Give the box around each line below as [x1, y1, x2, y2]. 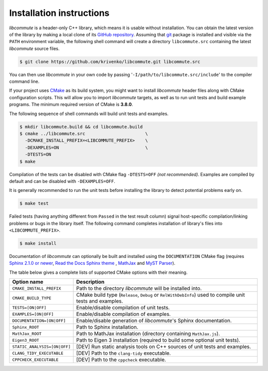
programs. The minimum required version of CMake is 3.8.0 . [9, 102, 134, 108]
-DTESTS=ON [25, 152, 52, 157]
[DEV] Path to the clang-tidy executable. [76, 350, 171, 357]
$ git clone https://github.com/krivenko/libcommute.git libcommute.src [19, 59, 201, 64]
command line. [9, 78, 40, 84]
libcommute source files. [9, 45, 60, 52]
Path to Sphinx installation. [76, 324, 138, 331]
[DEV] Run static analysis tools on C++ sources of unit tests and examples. [76, 343, 251, 350]
